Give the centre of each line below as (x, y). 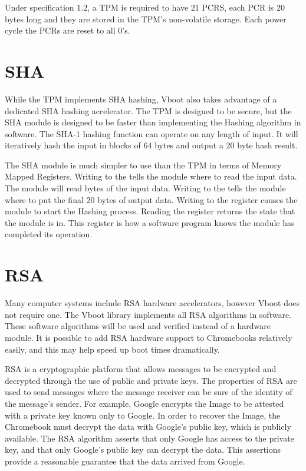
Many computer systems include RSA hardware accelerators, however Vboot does (152, 303)
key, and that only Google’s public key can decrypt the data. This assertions (143, 450)
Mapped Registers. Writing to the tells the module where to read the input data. (151, 176)
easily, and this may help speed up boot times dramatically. (112, 349)
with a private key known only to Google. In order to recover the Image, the (143, 415)
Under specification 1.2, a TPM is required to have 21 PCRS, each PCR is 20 (145, 7)
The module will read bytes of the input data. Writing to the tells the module (145, 188)
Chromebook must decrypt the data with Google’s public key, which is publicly (148, 427)
